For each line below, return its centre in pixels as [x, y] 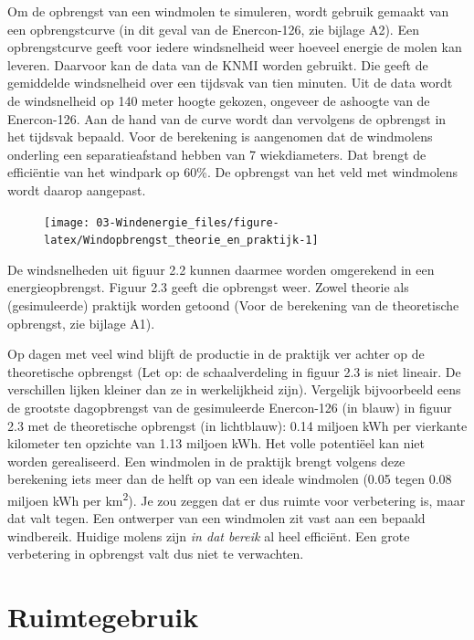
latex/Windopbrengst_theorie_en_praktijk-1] [181, 241]
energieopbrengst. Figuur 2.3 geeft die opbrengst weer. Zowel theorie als [208, 287]
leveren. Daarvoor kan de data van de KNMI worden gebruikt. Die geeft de [218, 64]
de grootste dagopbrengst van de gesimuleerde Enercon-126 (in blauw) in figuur [230, 407]
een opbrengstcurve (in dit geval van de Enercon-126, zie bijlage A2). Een [213, 29]
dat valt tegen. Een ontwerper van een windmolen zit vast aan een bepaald [216, 518]
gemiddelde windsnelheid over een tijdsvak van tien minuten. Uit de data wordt [230, 83]
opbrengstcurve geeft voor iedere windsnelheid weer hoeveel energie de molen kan [235, 47]
